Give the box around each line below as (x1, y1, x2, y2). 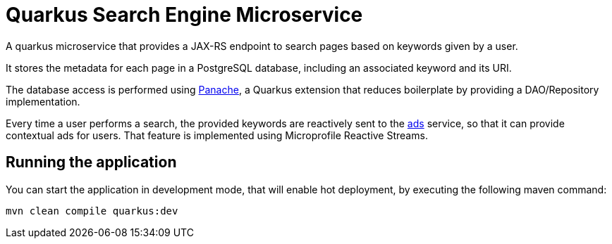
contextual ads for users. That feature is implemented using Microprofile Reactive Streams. (6, 129, 428, 141)
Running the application (6, 153, 177, 172)
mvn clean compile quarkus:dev (6, 205, 178, 217)
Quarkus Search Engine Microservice (6, 3, 363, 27)
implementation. (6, 95, 80, 108)
